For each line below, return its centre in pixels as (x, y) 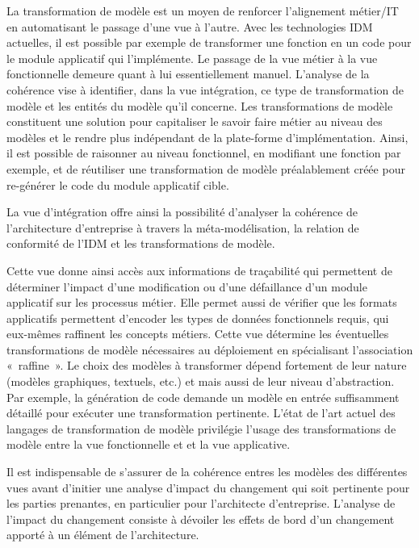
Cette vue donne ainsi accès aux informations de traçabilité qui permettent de (199, 270)
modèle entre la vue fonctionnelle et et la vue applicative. (149, 444)
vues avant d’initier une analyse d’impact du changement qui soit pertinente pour (208, 487)
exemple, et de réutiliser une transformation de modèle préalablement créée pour (206, 168)
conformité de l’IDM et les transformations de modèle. (141, 243)
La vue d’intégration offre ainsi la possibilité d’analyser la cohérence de (182, 212)
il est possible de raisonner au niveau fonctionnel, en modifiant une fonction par (204, 153)
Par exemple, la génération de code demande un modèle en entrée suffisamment (203, 397)
